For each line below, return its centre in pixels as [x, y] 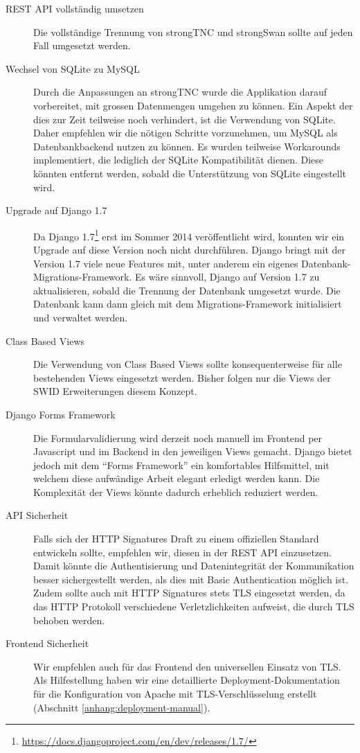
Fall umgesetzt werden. [82, 45]
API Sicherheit [37, 515]
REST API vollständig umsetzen [75, 8]
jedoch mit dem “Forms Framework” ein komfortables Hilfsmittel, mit [181, 464]
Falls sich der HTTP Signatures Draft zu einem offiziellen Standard [176, 539]
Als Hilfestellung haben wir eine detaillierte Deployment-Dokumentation [187, 680]
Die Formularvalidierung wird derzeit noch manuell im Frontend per [178, 437]
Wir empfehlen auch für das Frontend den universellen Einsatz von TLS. [187, 666]
